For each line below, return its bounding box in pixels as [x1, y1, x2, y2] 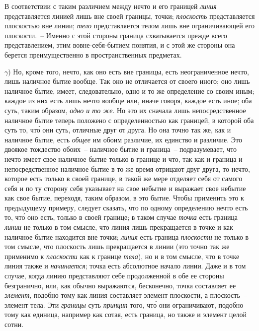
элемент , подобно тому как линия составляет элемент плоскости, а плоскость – [4, 290, 247, 300]
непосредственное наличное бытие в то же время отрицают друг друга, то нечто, [4, 163, 250, 174]
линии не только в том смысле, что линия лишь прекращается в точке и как [4, 222, 233, 232]
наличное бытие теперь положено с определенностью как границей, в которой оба [4, 115, 254, 125]
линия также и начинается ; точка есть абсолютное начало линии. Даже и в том [4, 261, 246, 271]
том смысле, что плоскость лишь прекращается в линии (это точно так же [4, 241, 230, 252]
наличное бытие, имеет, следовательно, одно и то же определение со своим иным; [4, 85, 255, 96]
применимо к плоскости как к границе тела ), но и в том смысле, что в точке [4, 251, 240, 261]
